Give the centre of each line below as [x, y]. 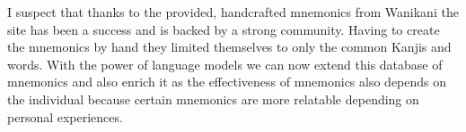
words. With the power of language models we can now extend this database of [225, 64]
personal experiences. [65, 116]
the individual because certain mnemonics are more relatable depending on [213, 99]
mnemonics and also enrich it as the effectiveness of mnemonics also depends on [227, 82]
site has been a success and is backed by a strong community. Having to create [224, 29]
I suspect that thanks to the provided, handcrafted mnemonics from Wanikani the [233, 12]
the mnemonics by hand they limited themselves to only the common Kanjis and [229, 47]
